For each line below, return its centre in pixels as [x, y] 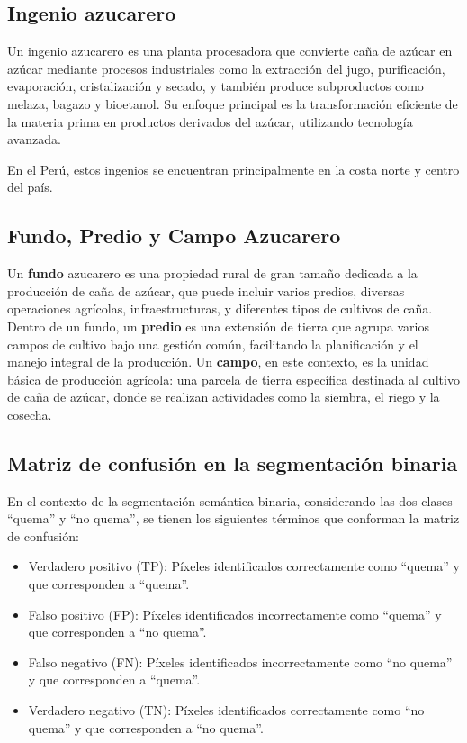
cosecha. [30, 414]
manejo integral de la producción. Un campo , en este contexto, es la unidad [218, 362]
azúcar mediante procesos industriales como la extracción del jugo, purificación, [226, 68]
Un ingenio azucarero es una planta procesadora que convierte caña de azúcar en [230, 51]
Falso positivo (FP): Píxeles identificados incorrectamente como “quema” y [235, 614]
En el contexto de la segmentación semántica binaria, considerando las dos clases [230, 500]
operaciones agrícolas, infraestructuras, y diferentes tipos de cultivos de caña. [220, 308]
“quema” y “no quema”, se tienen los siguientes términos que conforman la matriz [233, 518]
